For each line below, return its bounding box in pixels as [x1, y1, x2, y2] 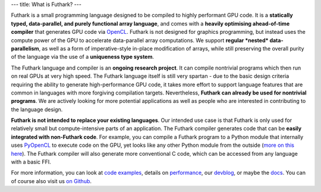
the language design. [11, 106, 63, 113]
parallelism [11, 45, 39, 52]
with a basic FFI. [11, 158, 52, 166]
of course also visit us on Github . [11, 177, 92, 184]
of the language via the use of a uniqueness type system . [11, 53, 155, 61]
